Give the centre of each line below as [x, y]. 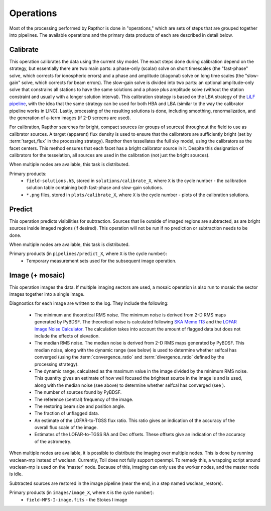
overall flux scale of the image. [66, 428]
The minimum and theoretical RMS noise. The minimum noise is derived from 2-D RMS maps [130, 315]
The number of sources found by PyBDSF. [78, 392]
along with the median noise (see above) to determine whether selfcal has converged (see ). [130, 385]
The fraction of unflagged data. [67, 413]
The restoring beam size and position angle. [80, 406]
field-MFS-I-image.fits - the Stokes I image [77, 499]
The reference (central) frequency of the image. [84, 399]
